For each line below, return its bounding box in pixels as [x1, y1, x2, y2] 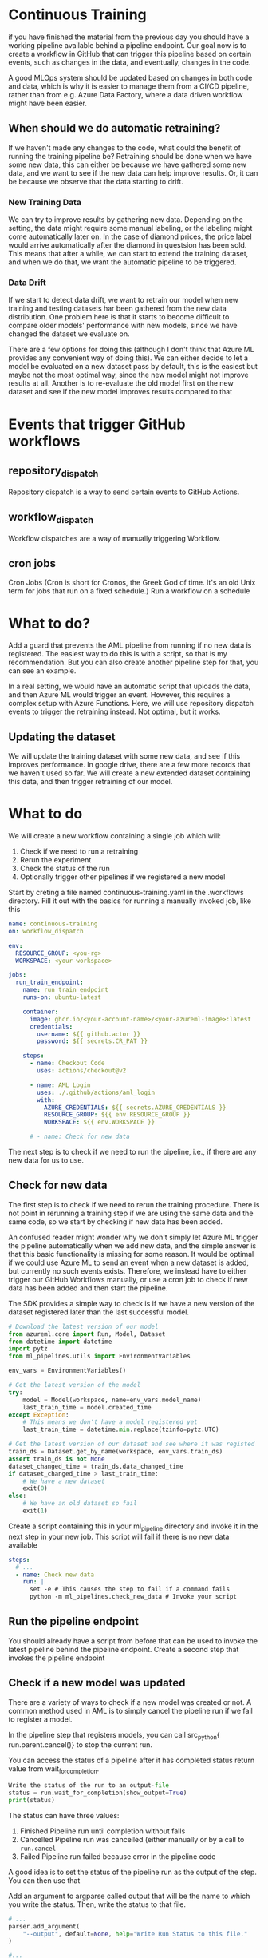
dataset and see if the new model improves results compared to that [8, 387, 233, 397]
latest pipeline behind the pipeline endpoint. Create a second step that [8, 1644, 239, 1654]
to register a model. [8, 1714, 73, 1724]
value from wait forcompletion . [8, 1764, 100, 1776]
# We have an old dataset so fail [22, 1500, 137, 1508]
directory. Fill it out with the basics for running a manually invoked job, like [8, 896, 252, 906]
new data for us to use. [8, 1155, 85, 1165]
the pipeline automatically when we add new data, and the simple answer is [8, 1240, 257, 1251]
